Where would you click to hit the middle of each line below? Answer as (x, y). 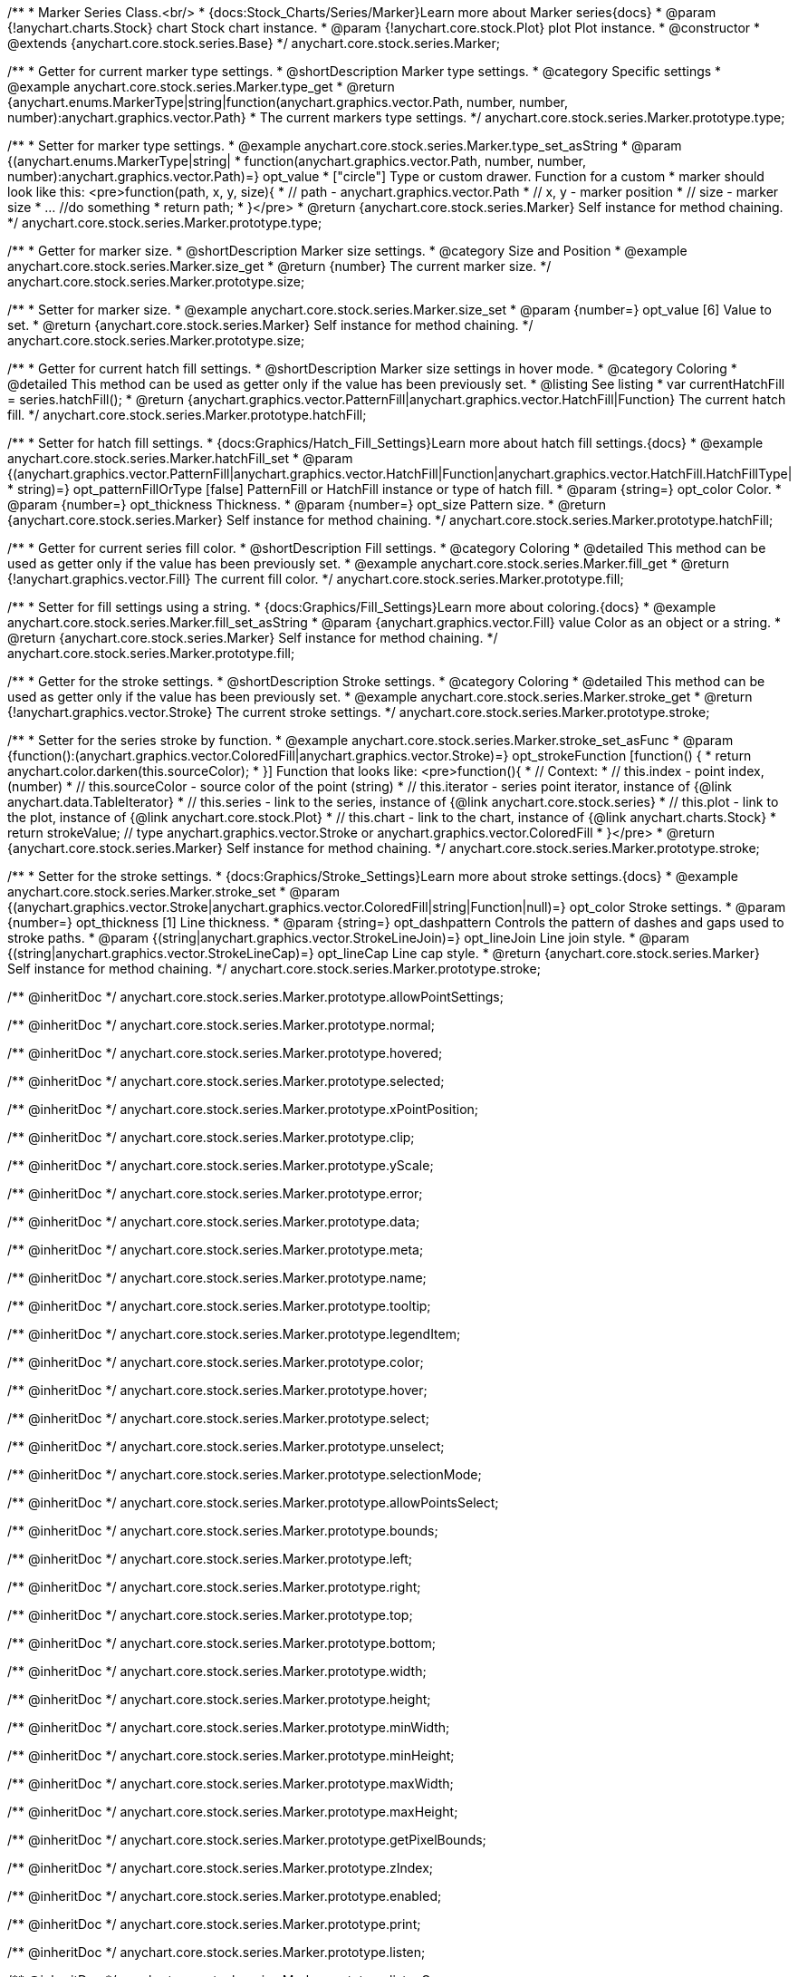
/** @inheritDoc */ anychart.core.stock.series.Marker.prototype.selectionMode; (245, 1474)
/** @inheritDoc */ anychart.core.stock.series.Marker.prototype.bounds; (223, 1531)
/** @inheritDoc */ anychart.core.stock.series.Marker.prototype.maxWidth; (231, 1783)
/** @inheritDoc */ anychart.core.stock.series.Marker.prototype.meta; (216, 1250)
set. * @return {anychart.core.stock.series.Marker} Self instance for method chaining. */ (270, 325)
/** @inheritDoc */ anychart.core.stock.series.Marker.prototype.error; (215, 1193)
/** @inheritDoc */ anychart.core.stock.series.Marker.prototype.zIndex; (221, 1868)
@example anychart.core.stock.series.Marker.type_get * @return (201, 87)
